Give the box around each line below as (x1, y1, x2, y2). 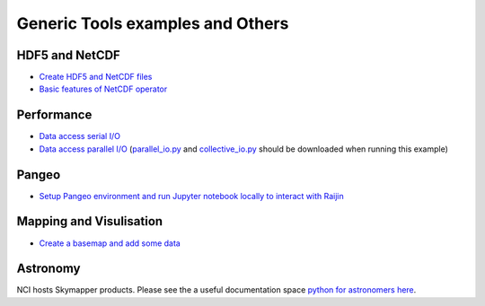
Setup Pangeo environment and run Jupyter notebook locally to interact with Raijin (39, 190, 345, 201)
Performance (16, 108, 93, 123)
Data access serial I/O (39, 131, 121, 142)
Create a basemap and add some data (39, 238, 181, 249)
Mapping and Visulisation (16, 214, 163, 229)
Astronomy (16, 261, 81, 276)
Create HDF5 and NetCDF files (39, 72, 153, 83)
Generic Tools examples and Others (16, 13, 289, 33)
